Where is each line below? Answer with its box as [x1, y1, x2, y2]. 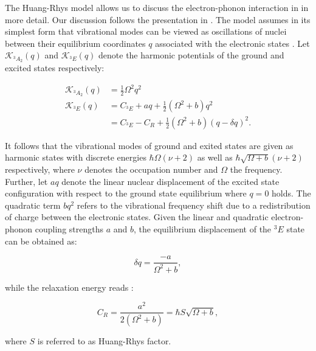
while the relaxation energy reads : [5, 280, 134, 293]
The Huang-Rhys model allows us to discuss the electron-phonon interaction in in [5, 1, 309, 13]
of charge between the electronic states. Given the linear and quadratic [5, 210, 269, 223]
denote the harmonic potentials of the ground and [98, 49, 284, 61]
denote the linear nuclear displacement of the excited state [61, 175, 280, 187]
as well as [197, 151, 233, 164]
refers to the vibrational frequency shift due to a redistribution [77, 198, 311, 211]
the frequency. [230, 162, 283, 175]
